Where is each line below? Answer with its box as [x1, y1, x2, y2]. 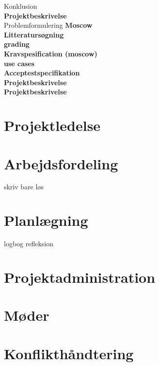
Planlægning [4, 210, 88, 230]
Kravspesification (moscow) [4, 48, 97, 58]
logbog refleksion [4, 238, 54, 249]
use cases [4, 58, 35, 68]
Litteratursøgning [4, 29, 64, 39]
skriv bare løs [4, 182, 44, 192]
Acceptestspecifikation [4, 68, 80, 78]
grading [4, 39, 30, 49]
